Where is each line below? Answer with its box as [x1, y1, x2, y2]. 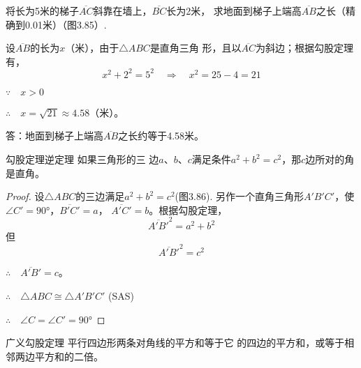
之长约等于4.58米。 [118, 128, 205, 143]
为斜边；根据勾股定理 [256, 40, 354, 55]
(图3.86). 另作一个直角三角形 [175, 189, 304, 204]
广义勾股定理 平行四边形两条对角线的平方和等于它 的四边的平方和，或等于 [6, 335, 345, 350]
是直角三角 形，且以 [149, 40, 242, 55]
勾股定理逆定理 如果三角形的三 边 [6, 152, 159, 167]
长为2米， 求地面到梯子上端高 [166, 3, 302, 17]
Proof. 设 [6, 189, 45, 204]
